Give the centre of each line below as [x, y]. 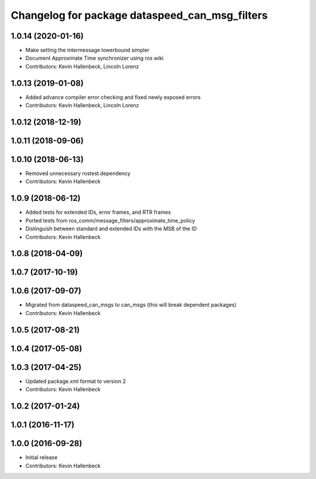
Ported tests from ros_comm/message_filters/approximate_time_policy [110, 220]
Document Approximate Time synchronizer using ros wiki [95, 58]
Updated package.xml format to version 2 [75, 381]
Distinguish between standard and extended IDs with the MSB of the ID [111, 229]
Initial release [42, 457]
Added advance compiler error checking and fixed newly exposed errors [113, 97]
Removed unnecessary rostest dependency [78, 173]
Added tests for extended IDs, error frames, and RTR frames [98, 212]
